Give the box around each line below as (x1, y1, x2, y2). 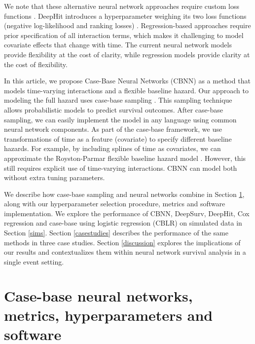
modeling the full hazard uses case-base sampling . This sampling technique (4, 95, 232, 105)
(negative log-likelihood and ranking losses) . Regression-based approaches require (4, 20, 251, 31)
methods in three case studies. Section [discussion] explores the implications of (4, 237, 241, 247)
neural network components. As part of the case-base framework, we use (4, 124, 222, 134)
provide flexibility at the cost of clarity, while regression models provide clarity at (4, 49, 250, 59)
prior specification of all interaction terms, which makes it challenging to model (4, 30, 244, 40)
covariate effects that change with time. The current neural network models (4, 39, 232, 50)
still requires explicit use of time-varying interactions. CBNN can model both (4, 162, 237, 173)
